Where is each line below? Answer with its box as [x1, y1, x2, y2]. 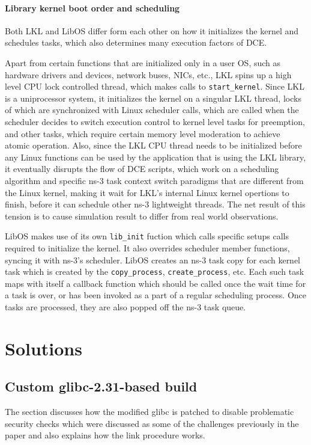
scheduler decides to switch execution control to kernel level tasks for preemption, [5, 115, 305, 128]
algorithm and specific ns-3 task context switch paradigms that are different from [5, 174, 304, 186]
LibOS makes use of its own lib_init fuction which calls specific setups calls [5, 230, 289, 242]
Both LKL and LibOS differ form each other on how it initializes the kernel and [5, 24, 299, 37]
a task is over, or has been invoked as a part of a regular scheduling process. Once [5, 289, 307, 301]
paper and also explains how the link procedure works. [5, 429, 205, 441]
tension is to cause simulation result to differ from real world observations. [5, 209, 279, 222]
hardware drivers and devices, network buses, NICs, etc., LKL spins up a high [5, 68, 292, 81]
